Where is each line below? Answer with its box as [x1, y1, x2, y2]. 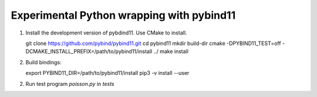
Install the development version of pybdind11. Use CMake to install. [25, 29, 187, 36]
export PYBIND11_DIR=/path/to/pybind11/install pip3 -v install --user [25, 70, 190, 77]
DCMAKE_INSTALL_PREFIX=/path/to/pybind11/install [25, 48, 153, 55]
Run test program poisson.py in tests [25, 80, 114, 87]
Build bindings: [25, 58, 62, 65]
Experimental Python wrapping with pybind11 [11, 9, 236, 22]
